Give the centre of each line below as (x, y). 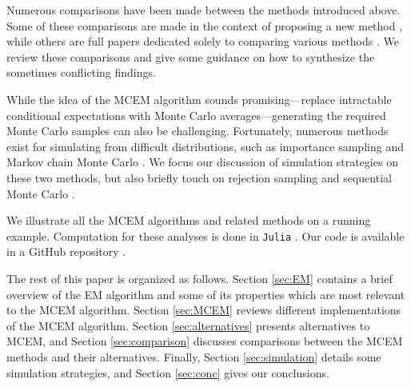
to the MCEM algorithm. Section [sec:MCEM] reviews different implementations (204, 310)
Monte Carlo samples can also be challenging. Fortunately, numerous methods (198, 131)
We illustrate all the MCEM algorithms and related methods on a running (189, 220)
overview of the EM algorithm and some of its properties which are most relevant (206, 294)
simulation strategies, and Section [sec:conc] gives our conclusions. (168, 372)
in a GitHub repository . (66, 251)
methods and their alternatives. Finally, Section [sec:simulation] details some (194, 356)
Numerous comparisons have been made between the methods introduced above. (204, 10)
